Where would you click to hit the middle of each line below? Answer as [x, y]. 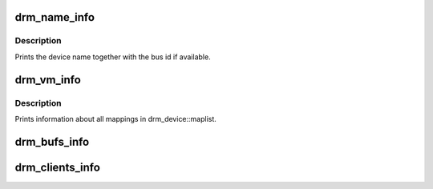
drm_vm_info [48, 80]
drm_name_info [55, 17]
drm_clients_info [57, 167]
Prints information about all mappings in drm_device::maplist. [115, 119]
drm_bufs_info [52, 141]
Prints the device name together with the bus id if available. [113, 57]
